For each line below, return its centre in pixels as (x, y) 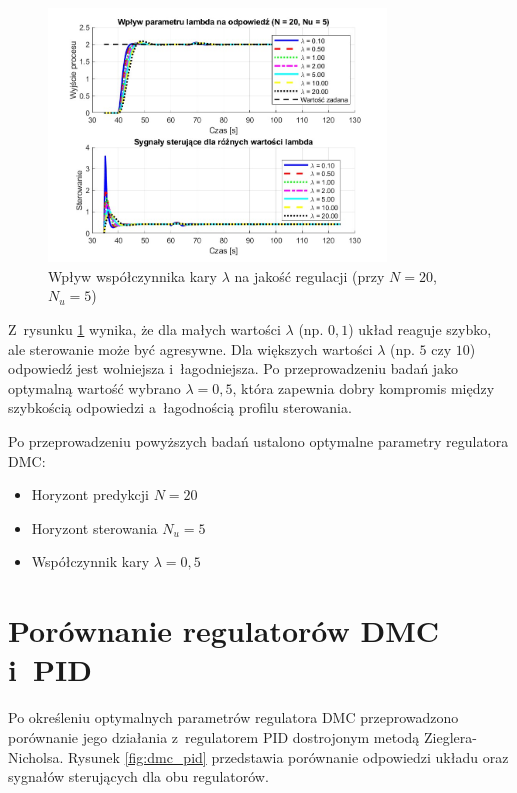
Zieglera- (450, 736)
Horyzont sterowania (94, 527)
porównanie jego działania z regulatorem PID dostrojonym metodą (214, 736)
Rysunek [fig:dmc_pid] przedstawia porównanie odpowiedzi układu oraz (288, 756)
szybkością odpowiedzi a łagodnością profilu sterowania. (180, 407)
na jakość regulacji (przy (309, 275)
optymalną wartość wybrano (94, 387)
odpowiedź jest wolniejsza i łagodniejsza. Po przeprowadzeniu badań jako (233, 368)
